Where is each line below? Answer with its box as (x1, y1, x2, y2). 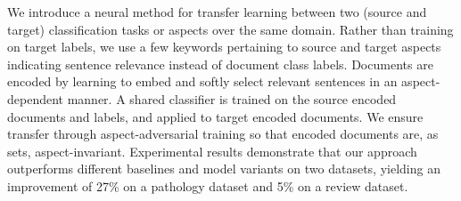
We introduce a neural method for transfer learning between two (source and (7, 3, 427, 20)
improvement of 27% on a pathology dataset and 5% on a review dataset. (7, 176, 408, 195)
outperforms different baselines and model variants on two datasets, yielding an (7, 159, 440, 178)
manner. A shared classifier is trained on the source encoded (67, 89, 397, 108)
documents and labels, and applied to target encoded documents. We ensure (7, 107, 424, 125)
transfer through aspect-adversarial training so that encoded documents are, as (7, 125, 439, 143)
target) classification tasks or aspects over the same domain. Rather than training (7, 20, 454, 38)
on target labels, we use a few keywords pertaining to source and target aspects (7, 37, 441, 56)
